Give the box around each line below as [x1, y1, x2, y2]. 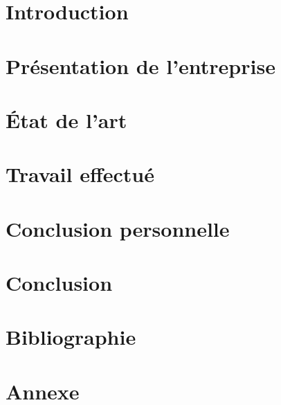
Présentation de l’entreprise [6, 51, 275, 80]
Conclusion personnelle [6, 214, 230, 242]
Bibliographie [6, 323, 136, 351]
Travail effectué [6, 160, 154, 188]
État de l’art [6, 105, 127, 134]
